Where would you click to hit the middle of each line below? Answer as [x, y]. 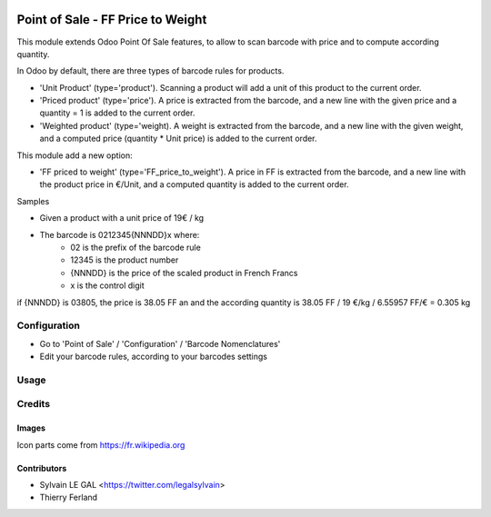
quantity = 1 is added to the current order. [117, 113]
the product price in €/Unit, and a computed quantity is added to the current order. [194, 184]
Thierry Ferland [69, 497]
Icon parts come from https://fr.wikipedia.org [101, 444]
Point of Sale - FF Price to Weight [112, 20]
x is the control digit [107, 285]
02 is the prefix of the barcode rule [136, 247]
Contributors [42, 468]
